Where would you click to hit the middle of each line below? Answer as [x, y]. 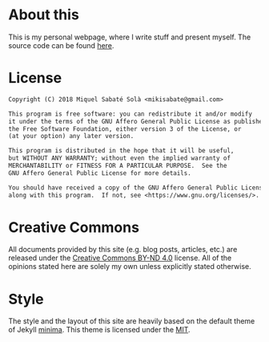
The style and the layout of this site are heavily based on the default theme [132, 321]
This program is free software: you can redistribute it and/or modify [130, 114]
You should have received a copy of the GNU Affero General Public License [137, 187]
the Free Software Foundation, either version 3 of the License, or [125, 129]
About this [44, 15]
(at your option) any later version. [71, 136]
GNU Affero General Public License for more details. [100, 173]
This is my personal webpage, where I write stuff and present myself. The [130, 37]
